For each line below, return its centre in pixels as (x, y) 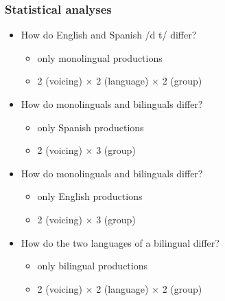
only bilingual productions (92, 266)
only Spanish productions (91, 127)
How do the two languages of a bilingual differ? (120, 242)
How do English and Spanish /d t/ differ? (109, 35)
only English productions (90, 196)
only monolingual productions (100, 57)
